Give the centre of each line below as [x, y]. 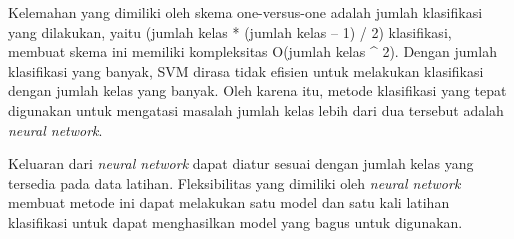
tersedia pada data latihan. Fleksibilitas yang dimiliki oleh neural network [234, 182]
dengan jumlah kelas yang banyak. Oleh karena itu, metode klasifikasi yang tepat [257, 90]
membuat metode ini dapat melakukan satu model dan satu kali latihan [229, 202]
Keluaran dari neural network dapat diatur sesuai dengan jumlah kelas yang [241, 163]
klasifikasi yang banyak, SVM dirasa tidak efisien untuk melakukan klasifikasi [246, 70]
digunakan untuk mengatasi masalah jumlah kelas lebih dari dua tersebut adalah [256, 109]
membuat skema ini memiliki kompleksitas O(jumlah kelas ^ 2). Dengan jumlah [252, 51]
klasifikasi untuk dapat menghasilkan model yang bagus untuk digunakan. [235, 221]
